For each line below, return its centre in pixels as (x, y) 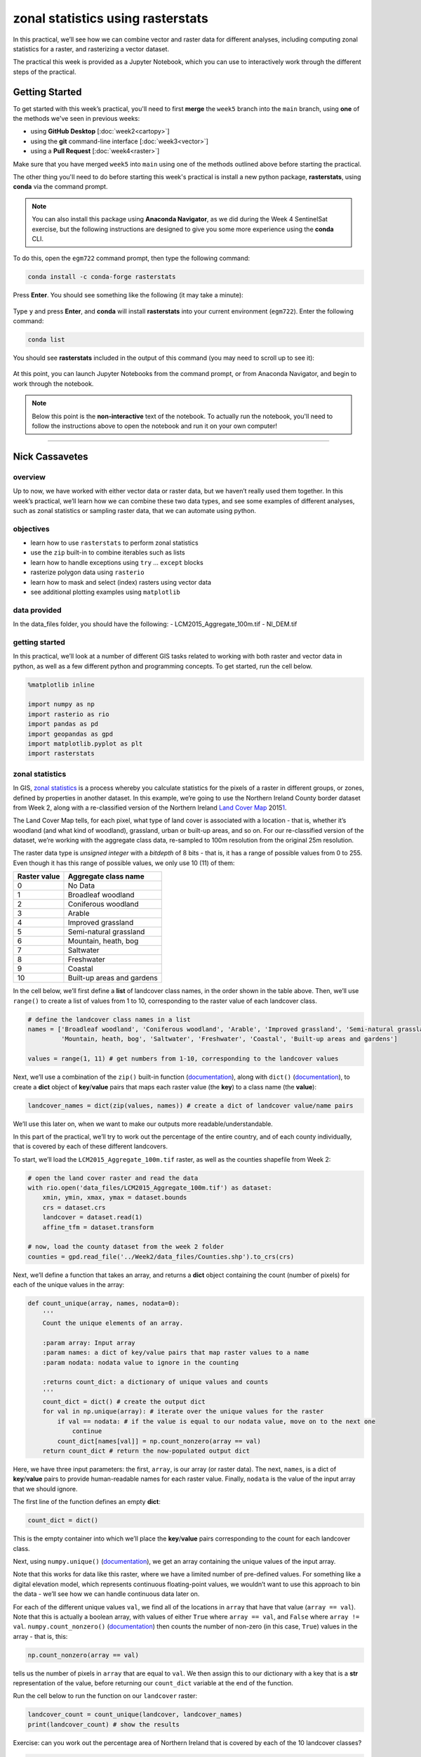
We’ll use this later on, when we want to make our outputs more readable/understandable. (143, 1124)
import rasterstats (61, 753)
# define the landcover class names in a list (109, 1019)
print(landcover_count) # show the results (104, 1724)
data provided (38, 610)
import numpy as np (61, 704)
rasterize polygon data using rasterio (87, 572)
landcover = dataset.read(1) (93, 1217)
